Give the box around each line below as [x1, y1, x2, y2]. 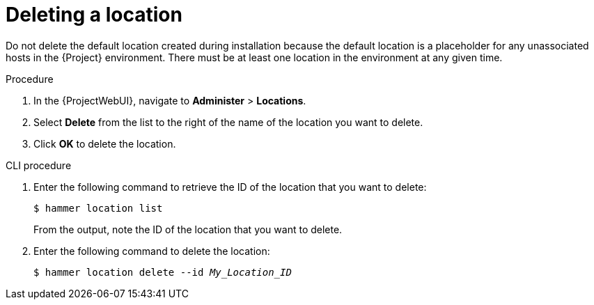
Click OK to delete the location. [33, 137, 176, 150]
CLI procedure [6, 159, 72, 171]
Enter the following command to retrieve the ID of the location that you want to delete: [33, 180, 427, 193]
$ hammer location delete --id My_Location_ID [33, 266, 292, 278]
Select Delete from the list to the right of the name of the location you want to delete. [33, 116, 423, 128]
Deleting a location [6, 3, 182, 26]
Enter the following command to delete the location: [33, 244, 270, 257]
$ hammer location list [33, 202, 163, 214]
